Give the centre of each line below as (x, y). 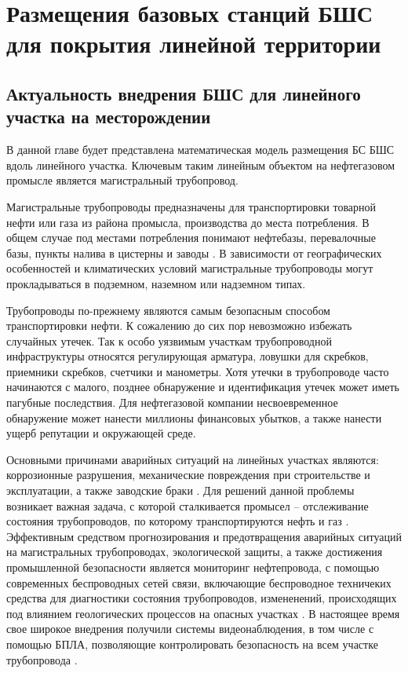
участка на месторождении (109, 117)
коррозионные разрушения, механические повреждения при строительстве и (188, 475)
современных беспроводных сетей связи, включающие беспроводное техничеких (199, 582)
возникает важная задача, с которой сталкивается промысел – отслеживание (188, 505)
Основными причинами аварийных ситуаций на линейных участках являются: (193, 459)
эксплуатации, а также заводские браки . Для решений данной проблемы (180, 490)
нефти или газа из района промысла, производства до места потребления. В (188, 222)
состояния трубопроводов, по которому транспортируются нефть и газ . (178, 521)
